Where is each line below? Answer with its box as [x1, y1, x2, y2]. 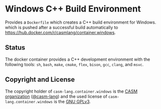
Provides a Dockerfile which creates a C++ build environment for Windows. [5, 19, 156, 25]
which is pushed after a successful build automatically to [5, 24, 118, 30]
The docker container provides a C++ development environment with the [5, 56, 150, 62]
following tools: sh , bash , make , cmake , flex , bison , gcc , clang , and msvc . [5, 61, 144, 67]
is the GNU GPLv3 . [54, 98, 91, 104]
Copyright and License [5, 76, 75, 84]
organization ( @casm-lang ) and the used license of [5, 93, 107, 99]
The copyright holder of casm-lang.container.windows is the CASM [5, 88, 138, 94]
